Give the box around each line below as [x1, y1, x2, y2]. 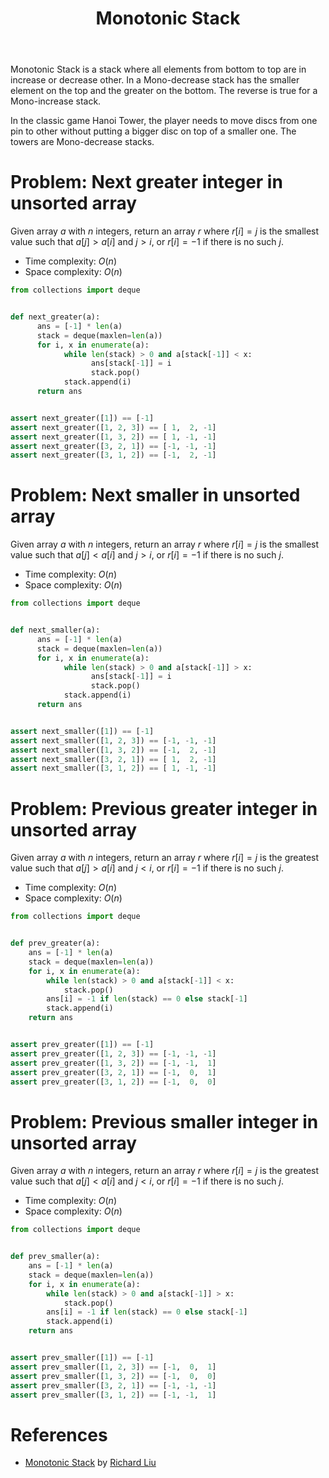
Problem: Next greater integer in [10, 171, 283, 194]
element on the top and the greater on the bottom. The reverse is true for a [10, 85, 318, 97]
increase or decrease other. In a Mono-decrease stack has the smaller [10, 74, 300, 86]
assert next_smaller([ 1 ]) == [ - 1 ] [10, 726, 155, 736]
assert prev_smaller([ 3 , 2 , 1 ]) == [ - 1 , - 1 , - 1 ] [10, 1380, 217, 1391]
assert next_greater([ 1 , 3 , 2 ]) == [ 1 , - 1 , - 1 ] [10, 432, 217, 442]
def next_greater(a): [10, 312, 101, 322]
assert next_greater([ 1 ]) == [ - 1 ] [10, 413, 155, 423]
